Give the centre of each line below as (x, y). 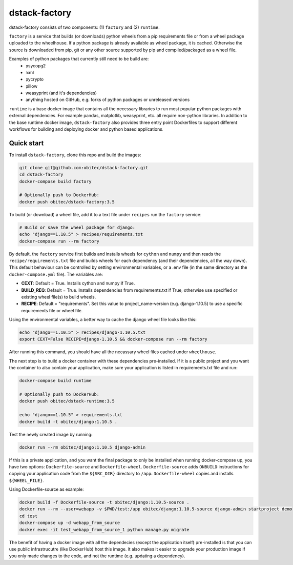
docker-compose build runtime (55, 381)
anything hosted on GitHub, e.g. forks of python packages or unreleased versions (108, 100)
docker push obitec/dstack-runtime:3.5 (67, 401)
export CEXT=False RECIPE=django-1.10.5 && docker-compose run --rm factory (113, 339)
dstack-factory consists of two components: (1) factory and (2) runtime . (84, 27)
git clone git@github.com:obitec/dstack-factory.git (84, 168)
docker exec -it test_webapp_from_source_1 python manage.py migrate (104, 530)
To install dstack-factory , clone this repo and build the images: (75, 155)
